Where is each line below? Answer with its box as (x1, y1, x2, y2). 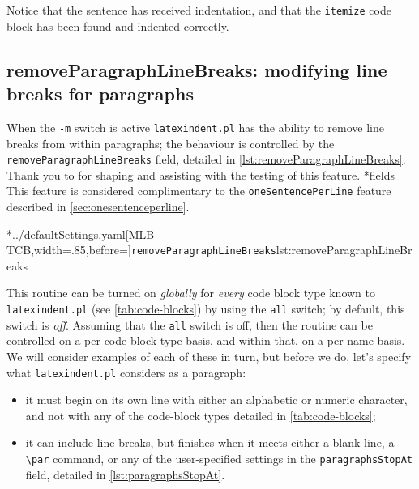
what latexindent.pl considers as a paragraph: (6, 364, 246, 381)
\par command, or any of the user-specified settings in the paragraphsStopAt (25, 449, 413, 466)
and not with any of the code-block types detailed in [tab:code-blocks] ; (25, 406, 376, 423)
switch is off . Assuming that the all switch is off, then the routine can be (6, 316, 373, 333)
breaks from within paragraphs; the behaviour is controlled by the (6, 134, 335, 151)
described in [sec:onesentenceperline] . (6, 198, 190, 215)
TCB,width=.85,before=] (6, 241, 131, 258)
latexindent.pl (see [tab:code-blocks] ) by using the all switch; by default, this (6, 300, 405, 317)
